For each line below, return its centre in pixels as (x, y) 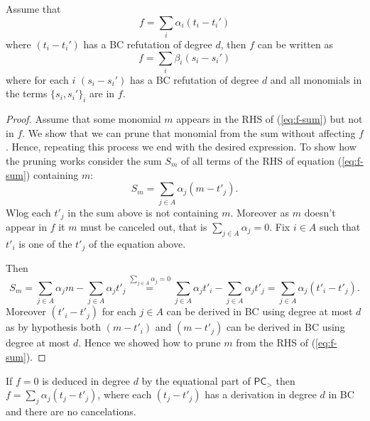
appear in (27, 226)
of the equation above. (137, 243)
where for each (37, 79)
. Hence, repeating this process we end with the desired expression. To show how (181, 147)
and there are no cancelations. (71, 411)
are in (102, 93)
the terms (27, 93)
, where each (125, 394)
